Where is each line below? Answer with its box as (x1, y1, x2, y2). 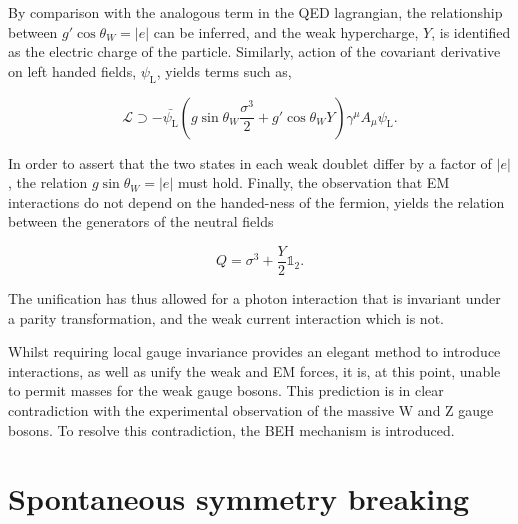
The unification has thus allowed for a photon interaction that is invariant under (8, 288, 501, 309)
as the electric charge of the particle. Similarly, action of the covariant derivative (8, 41, 501, 62)
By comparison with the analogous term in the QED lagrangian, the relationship (8, 2, 503, 22)
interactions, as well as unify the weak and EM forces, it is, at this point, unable (8, 360, 501, 381)
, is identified (431, 21, 511, 42)
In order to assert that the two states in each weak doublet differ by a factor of (8, 152, 492, 173)
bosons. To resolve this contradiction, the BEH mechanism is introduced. (8, 419, 455, 440)
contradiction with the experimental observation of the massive (8, 399, 395, 420)
